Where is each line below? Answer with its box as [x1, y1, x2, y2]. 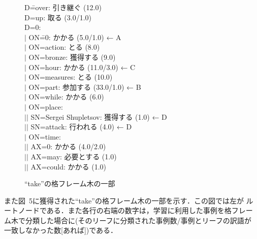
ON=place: [28, 101, 63, 112]
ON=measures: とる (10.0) [28, 72, 113, 82]
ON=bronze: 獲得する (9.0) [28, 51, 116, 62]
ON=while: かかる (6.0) [28, 91, 104, 102]
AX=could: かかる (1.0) [30, 161, 107, 172]
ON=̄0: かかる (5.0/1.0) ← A [28, 31, 121, 42]
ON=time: [28, 131, 61, 142]
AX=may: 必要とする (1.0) [30, 151, 117, 161]
